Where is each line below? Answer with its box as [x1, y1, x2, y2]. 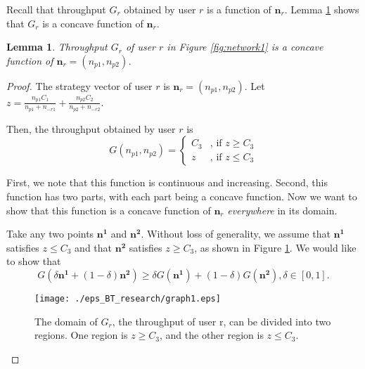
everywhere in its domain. [227, 202, 338, 217]
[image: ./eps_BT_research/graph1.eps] [34, 293, 221, 304]
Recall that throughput [6, 2, 106, 16]
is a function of [207, 2, 271, 16]
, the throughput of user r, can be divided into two [112, 313, 331, 328]
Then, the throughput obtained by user [6, 121, 176, 136]
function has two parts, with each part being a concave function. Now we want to [6, 188, 357, 203]
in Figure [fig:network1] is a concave [167, 39, 324, 54]
